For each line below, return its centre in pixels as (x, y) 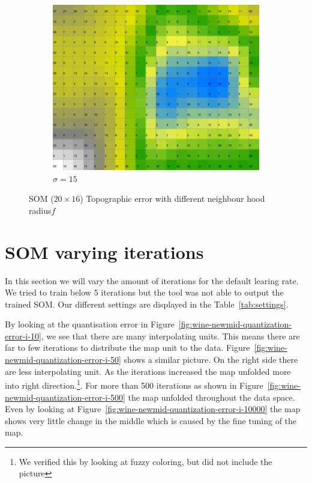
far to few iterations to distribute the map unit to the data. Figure (127, 348)
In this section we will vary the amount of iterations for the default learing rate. (152, 280)
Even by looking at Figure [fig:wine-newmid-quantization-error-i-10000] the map (153, 409)
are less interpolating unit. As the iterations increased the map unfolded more (148, 371)
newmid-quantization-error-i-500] (65, 397)
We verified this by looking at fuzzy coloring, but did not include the (145, 461)
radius (40, 210)
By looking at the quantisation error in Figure (90, 324)
